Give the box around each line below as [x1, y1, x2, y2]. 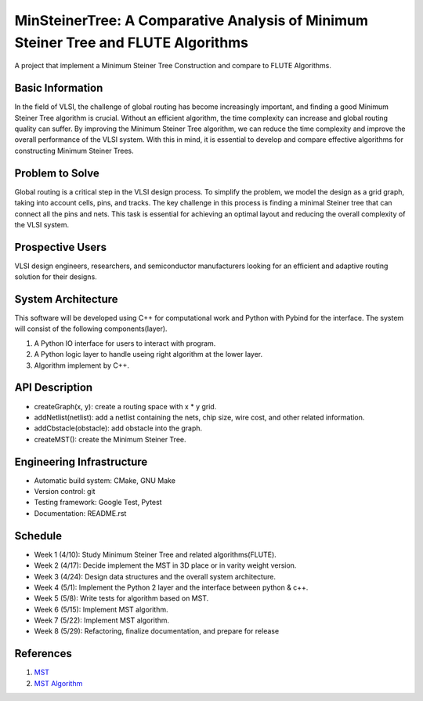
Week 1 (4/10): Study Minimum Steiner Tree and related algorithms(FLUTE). [34, 550, 277, 559]
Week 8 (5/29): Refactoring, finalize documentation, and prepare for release [34, 627, 280, 636]
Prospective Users [14, 240, 107, 254]
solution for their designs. [14, 272, 97, 281]
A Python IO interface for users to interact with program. [34, 338, 216, 348]
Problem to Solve [14, 166, 99, 180]
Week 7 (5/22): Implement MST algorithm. [34, 616, 170, 625]
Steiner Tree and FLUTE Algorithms [14, 34, 249, 51]
